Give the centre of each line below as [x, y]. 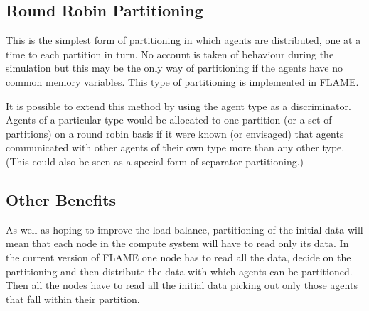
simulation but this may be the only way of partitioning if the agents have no [174, 68]
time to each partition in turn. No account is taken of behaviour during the [170, 54]
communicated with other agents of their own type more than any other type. [175, 147]
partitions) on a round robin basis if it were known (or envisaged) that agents [175, 133]
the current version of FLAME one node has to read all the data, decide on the [178, 257]
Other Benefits [61, 199]
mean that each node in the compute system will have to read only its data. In [177, 243]
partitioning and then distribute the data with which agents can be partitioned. [179, 271]
